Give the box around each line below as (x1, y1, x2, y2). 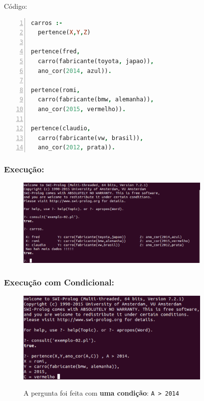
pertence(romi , (31, 86, 80, 94)
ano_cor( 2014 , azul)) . (38, 67, 112, 74)
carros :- (31, 19, 63, 26)
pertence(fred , (31, 48, 80, 55)
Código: (4, 1, 27, 11)
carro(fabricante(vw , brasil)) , (38, 134, 144, 142)
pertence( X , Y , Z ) (38, 29, 91, 36)
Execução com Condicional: (4, 276, 114, 288)
